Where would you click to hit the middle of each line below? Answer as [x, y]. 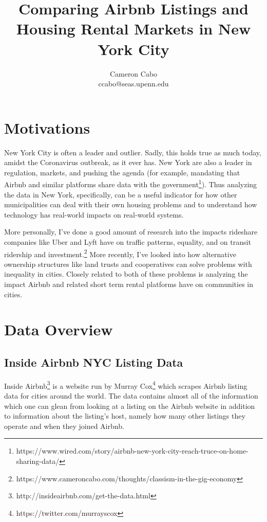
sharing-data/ [38, 461]
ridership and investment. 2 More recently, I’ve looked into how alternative [120, 253]
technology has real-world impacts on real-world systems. [94, 214]
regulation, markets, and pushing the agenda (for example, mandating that [122, 172]
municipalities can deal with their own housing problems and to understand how [131, 204]
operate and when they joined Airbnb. [64, 426]
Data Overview [59, 329]
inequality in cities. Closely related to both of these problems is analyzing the [126, 274]
